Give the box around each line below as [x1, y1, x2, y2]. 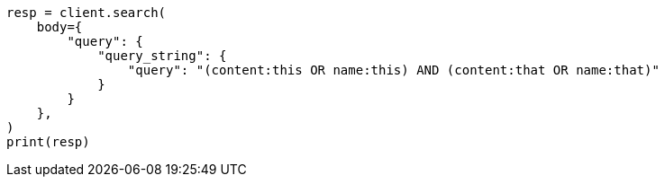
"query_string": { [97, 48, 227, 63]
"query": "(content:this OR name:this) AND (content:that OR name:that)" [127, 63, 660, 77]
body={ [36, 20, 83, 34]
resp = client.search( [6, 5, 167, 20]
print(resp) [6, 135, 90, 149]
